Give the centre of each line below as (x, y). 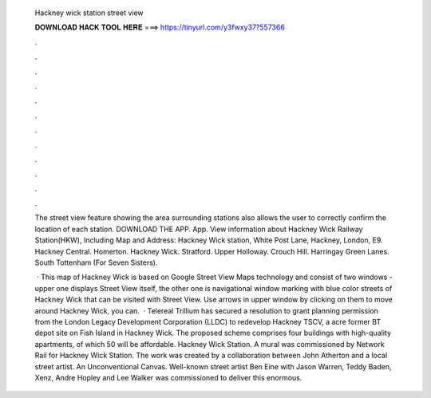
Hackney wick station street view (89, 13)
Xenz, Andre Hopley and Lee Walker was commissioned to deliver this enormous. (168, 377)
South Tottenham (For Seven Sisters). (97, 262)
